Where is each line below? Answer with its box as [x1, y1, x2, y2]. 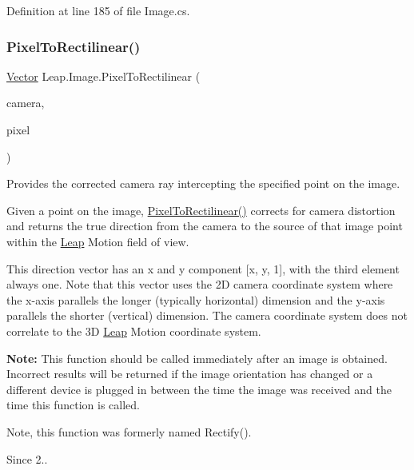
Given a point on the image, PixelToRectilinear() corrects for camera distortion [6, 201, 396, 218]
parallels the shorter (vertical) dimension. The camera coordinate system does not [6, 307, 408, 324]
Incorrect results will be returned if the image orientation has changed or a [6, 365, 373, 382]
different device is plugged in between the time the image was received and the [6, 380, 392, 397]
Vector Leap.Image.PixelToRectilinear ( [6, 67, 201, 84]
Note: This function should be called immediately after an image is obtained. [6, 349, 388, 366]
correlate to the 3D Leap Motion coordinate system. [6, 322, 261, 339]
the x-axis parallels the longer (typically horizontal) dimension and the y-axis [6, 291, 385, 308]
